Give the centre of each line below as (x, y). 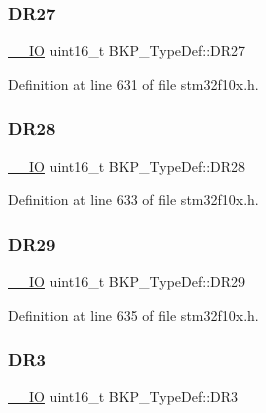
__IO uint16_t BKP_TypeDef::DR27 (127, 50)
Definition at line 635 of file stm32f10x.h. (133, 314)
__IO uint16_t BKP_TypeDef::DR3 (123, 396)
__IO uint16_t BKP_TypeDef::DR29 (127, 281)
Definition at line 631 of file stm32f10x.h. (133, 83)
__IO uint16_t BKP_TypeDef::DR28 (127, 165)
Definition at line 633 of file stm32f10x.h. (133, 199)
